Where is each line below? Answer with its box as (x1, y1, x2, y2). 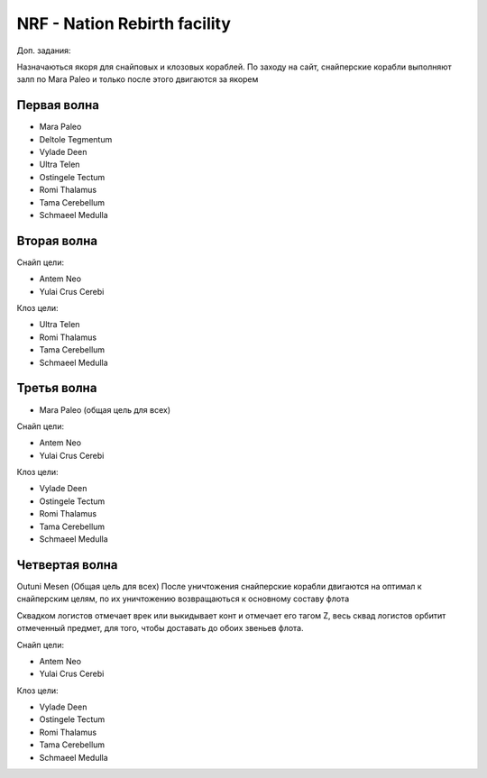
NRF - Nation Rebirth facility (16, 14, 232, 33)
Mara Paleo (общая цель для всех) (39, 404, 171, 415)
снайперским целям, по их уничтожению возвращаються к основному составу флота (16, 593, 350, 604)
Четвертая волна (16, 557, 118, 572)
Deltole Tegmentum (39, 133, 113, 144)
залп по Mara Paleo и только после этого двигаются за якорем (16, 74, 259, 85)
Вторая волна (16, 233, 98, 248)
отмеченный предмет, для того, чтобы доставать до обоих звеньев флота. (16, 623, 304, 634)
